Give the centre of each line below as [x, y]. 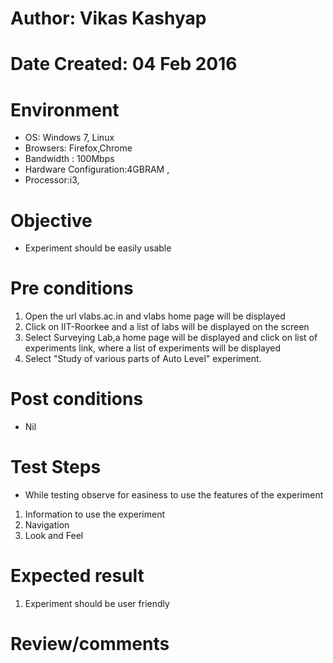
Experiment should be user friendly [97, 603]
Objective [51, 220]
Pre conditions [72, 288]
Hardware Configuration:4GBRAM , [97, 169]
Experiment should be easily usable [98, 248]
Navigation [47, 525]
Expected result [77, 576]
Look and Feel [54, 536]
